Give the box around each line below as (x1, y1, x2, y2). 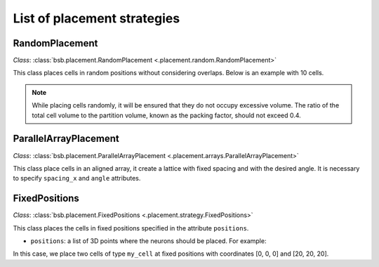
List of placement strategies (13, 11, 180, 26)
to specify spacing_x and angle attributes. (13, 174, 141, 183)
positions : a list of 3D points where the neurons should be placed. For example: (30, 237, 267, 245)
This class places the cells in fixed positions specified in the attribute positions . (13, 223, 249, 232)
